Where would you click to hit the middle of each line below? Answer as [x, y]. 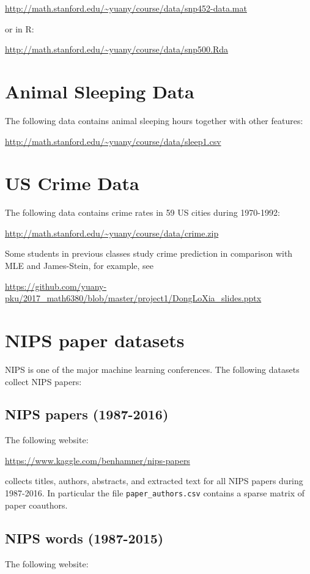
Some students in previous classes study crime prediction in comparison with [149, 253]
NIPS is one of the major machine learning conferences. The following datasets [152, 369]
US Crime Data [72, 183]
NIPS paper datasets [95, 340]
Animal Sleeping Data [100, 91]
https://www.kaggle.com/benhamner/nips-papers [98, 460]
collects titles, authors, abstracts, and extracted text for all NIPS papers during [154, 481]
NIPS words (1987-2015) [84, 538]
